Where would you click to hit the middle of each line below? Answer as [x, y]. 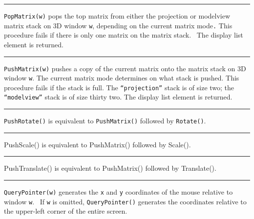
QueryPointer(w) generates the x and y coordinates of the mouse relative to [118, 191]
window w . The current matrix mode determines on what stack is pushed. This [122, 78]
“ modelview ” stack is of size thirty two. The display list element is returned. [118, 97]
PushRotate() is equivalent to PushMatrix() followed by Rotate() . [105, 121]
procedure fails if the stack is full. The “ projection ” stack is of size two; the [119, 87]
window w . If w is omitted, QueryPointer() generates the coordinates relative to [125, 201]
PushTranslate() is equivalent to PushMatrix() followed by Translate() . [110, 168]
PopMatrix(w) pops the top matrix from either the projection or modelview [117, 16]
